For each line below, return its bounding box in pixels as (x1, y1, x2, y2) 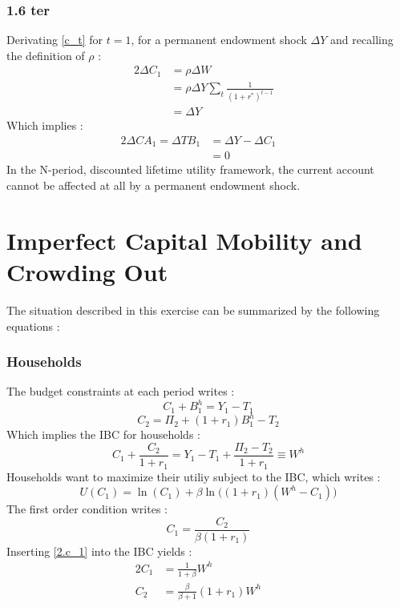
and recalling (330, 31, 394, 48)
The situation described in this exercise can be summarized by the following (6, 301, 380, 318)
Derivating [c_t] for (6, 31, 103, 48)
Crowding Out (6, 255, 168, 288)
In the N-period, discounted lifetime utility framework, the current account (6, 161, 374, 178)
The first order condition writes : (6, 500, 168, 517)
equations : (6, 317, 60, 334)
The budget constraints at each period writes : (6, 383, 235, 400)
